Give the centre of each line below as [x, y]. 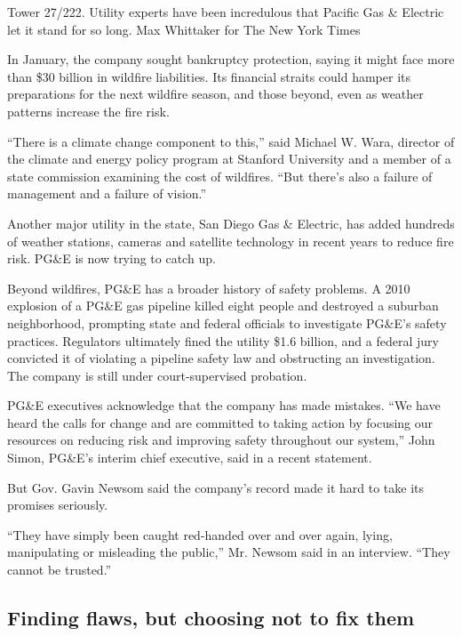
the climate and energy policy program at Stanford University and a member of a [229, 159]
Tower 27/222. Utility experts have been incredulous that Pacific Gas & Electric [226, 12]
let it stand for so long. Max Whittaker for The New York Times [184, 29]
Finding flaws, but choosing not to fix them [211, 618]
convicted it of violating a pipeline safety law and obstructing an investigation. [221, 358]
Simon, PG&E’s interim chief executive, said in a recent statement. [190, 458]
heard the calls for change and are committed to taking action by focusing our [220, 422]
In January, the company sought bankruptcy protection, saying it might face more [231, 59]
